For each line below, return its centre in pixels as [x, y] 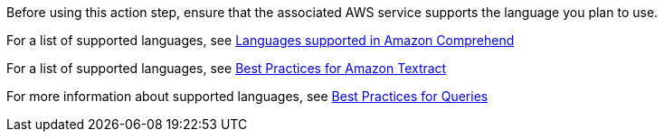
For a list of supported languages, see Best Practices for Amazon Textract [227, 68]
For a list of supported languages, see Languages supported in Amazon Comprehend [261, 40]
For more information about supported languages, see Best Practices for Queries [247, 96]
